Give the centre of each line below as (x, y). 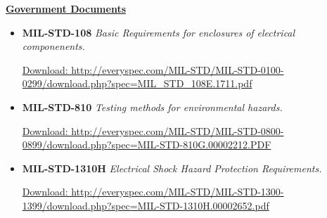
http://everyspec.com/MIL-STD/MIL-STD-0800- (178, 130)
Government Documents (66, 8)
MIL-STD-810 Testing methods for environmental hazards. (152, 107)
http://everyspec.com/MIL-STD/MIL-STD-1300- (178, 192)
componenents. (53, 46)
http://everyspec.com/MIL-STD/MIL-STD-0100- (178, 69)
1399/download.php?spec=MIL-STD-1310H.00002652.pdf (146, 205)
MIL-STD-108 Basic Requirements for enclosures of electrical (159, 32)
